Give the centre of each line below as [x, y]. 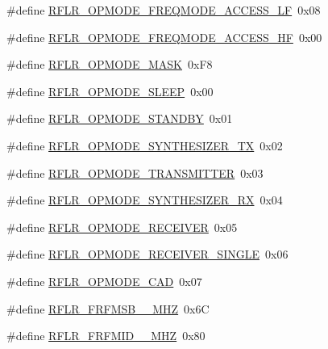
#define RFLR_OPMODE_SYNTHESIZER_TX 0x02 [145, 145]
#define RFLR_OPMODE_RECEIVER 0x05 [122, 227]
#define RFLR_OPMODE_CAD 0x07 [104, 281]
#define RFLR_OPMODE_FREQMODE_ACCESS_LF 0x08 [164, 10]
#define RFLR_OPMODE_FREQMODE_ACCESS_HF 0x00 [164, 37]
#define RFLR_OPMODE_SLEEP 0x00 [110, 91]
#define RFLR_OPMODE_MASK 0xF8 [110, 64]
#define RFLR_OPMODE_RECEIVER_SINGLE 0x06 [147, 254]
